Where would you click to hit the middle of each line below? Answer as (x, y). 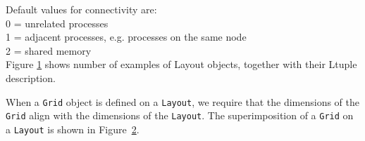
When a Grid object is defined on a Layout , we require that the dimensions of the (183, 101)
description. (31, 78)
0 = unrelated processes (57, 23)
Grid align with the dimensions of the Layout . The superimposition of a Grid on (180, 115)
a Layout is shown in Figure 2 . (73, 129)
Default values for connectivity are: (81, 9)
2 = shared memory (49, 50)
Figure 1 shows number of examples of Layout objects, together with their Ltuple (181, 64)
